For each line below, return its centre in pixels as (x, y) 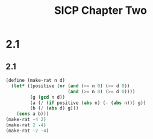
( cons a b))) (33, 114)
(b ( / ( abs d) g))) (54, 108)
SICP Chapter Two (101, 11)
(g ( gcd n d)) (48, 97)
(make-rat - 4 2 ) (26, 120)
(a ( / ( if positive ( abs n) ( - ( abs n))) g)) (88, 103)
